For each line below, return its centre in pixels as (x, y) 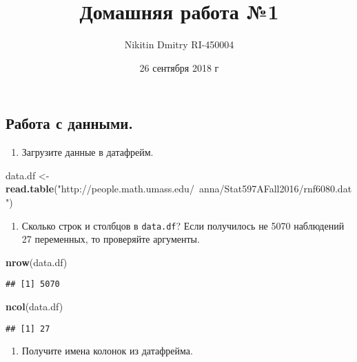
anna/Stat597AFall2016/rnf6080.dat (275, 189)
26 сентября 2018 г (179, 67)
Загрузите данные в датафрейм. (88, 152)
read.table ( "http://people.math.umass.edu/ (100, 189)
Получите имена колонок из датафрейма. (107, 351)
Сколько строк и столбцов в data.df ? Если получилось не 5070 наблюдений (183, 225)
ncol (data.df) (34, 306)
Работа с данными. (70, 123)
